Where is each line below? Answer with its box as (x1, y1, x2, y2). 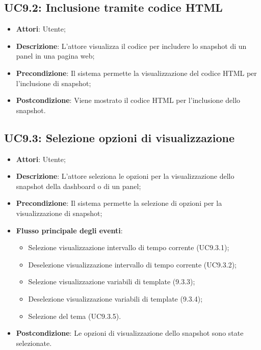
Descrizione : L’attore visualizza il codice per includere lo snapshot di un (16, 40, 247, 51)
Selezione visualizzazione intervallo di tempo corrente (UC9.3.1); (28, 242, 229, 253)
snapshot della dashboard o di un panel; (16, 180, 141, 191)
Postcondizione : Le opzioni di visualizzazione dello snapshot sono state (16, 328, 244, 338)
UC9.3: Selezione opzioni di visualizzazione (4, 129, 234, 145)
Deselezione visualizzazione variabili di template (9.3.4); (28, 293, 203, 304)
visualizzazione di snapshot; (16, 207, 102, 218)
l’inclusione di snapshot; (16, 77, 91, 88)
